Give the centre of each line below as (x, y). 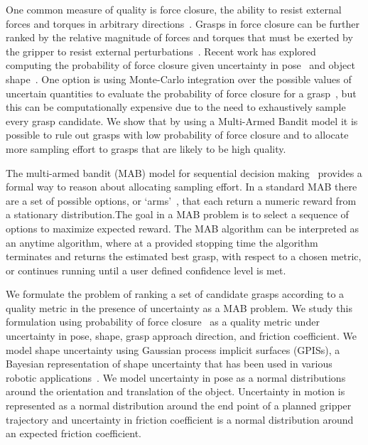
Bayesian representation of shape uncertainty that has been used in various (169, 364)
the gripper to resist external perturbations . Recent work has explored (161, 51)
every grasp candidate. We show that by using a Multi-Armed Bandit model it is (182, 120)
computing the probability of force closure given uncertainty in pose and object (180, 65)
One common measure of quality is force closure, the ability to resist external (174, 9)
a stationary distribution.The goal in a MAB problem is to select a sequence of (177, 214)
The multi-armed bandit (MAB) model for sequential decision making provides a (184, 172)
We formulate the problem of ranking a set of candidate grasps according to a (175, 294)
